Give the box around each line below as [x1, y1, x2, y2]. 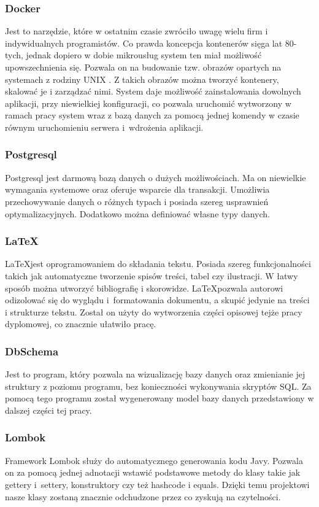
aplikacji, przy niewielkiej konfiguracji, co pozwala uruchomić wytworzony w [5, 96, 291, 109]
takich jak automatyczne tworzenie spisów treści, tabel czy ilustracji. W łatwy [5, 269, 298, 282]
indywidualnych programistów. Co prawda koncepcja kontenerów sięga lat [5, 36, 283, 49]
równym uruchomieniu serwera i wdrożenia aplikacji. [5, 120, 204, 133]
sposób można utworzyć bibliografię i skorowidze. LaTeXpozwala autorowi [5, 281, 283, 294]
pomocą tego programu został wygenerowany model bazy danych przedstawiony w [5, 392, 314, 404]
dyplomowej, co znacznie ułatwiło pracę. [5, 317, 156, 330]
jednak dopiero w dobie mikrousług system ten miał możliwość [26, 48, 262, 61]
